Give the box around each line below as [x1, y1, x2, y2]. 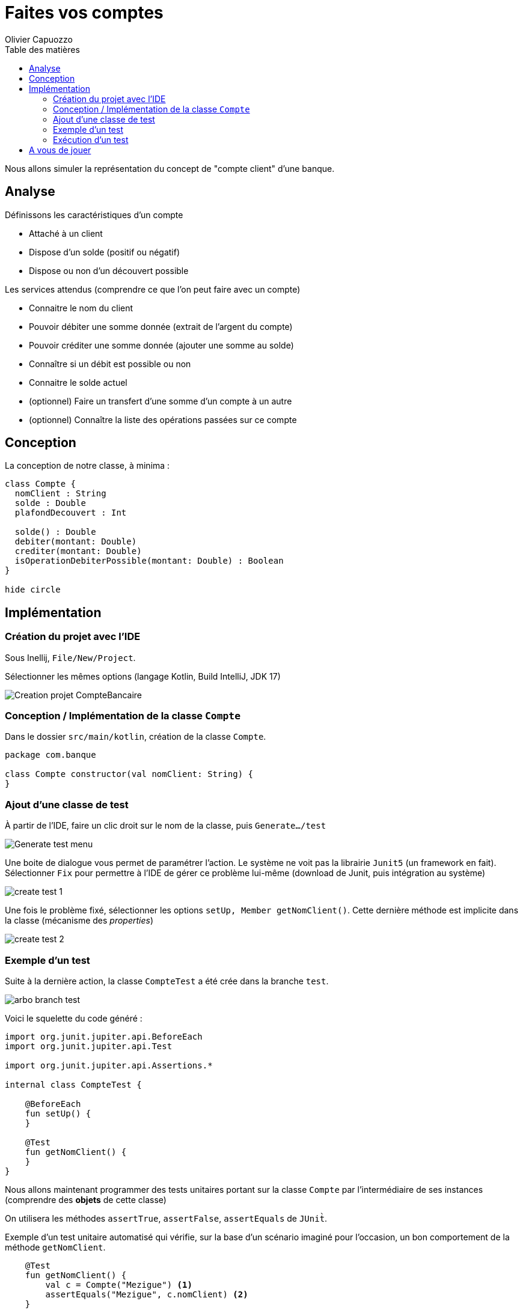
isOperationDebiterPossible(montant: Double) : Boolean [14, 556, 284, 566]
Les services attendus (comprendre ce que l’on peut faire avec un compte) [5, 284, 301, 294]
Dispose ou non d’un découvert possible [29, 265, 189, 276]
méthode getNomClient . [5, 1241, 106, 1252]
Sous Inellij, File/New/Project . [5, 652, 136, 663]
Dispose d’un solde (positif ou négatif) [29, 246, 180, 257]
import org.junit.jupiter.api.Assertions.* [5, 1060, 213, 1070]
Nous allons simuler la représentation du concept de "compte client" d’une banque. [5, 163, 335, 174]
